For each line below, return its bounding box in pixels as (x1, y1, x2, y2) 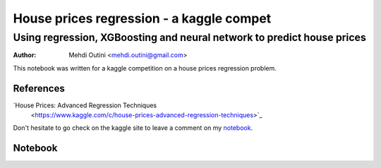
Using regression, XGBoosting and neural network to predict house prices (13, 31, 366, 44)
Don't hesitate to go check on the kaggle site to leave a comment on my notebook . (13, 124, 253, 132)
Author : (13, 51, 37, 59)
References (13, 82, 65, 95)
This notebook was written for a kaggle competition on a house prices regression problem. (13, 64, 277, 72)
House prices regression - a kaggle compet (13, 11, 272, 26)
